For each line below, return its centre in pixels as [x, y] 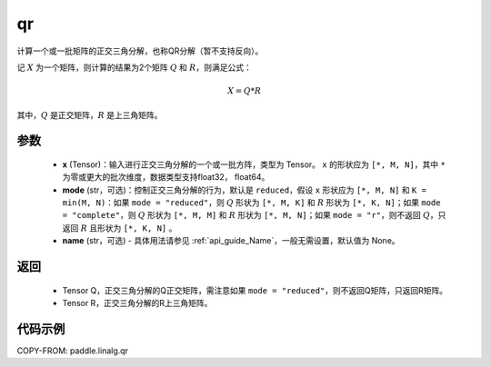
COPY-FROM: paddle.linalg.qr [73, 351]
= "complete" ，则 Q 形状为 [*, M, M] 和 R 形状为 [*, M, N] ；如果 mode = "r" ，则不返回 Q [246, 215]
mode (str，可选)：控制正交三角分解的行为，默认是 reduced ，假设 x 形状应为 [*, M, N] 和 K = [245, 190]
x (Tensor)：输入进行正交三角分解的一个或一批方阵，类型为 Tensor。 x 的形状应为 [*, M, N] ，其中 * [254, 164]
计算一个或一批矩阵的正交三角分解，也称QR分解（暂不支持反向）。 [140, 51]
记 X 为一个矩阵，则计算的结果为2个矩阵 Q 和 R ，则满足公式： [134, 67]
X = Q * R [245, 91]
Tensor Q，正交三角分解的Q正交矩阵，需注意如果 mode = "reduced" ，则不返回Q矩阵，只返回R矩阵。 [255, 290]
